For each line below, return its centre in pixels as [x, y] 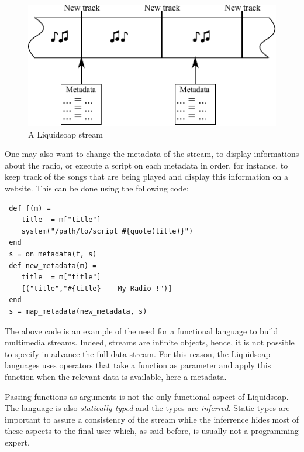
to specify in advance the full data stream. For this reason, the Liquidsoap [138, 353]
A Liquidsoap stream [65, 134]
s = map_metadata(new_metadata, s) [78, 311]
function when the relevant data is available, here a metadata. [116, 376]
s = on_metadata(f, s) [53, 254]
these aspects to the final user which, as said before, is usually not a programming [152, 431]
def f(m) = [30, 208]
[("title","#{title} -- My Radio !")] [97, 288]
